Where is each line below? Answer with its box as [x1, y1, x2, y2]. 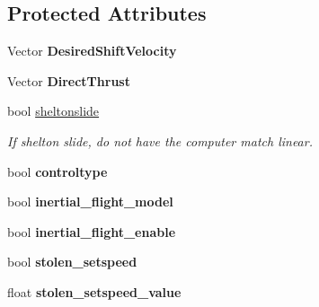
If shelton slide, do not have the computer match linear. [7, 131, 313, 150]
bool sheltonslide [7, 101, 100, 120]
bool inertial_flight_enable [7, 222, 176, 241]
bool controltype [7, 162, 108, 180]
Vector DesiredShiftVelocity [7, 41, 177, 60]
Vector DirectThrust [7, 71, 130, 90]
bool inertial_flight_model [7, 192, 173, 211]
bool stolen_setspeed [7, 252, 137, 271]
